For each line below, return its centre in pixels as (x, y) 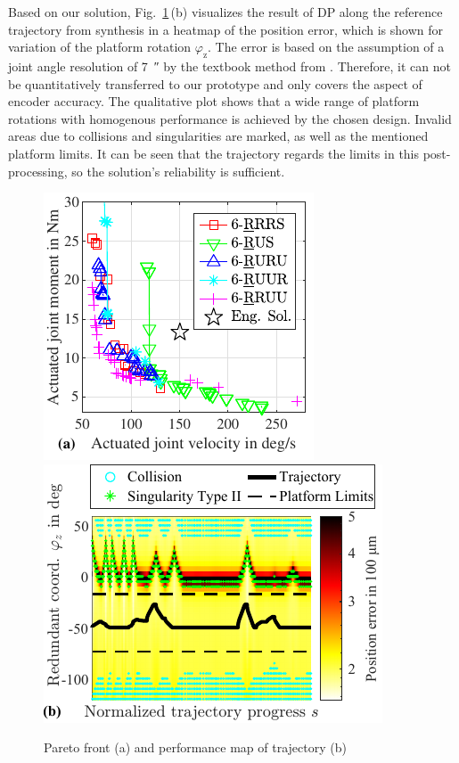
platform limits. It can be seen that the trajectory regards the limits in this (214, 153)
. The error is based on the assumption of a (326, 47)
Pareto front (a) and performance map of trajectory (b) (195, 747)
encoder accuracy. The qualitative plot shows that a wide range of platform (214, 101)
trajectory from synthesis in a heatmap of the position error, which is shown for (226, 29)
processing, (38, 171)
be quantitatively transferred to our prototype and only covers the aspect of (215, 83)
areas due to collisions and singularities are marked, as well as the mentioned (218, 136)
